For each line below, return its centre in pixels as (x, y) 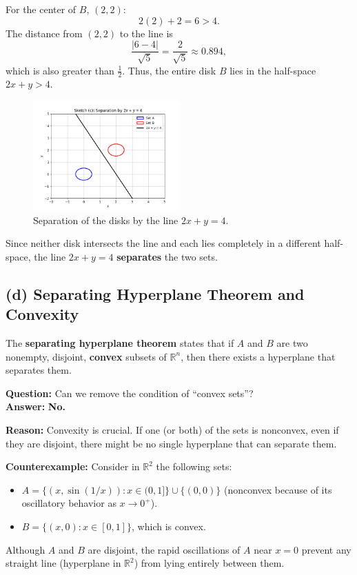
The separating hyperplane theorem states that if (120, 343)
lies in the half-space (273, 70)
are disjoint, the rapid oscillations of (164, 549)
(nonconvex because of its (278, 489)
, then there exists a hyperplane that (258, 356)
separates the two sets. (167, 256)
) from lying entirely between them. (209, 563)
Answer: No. (35, 406)
